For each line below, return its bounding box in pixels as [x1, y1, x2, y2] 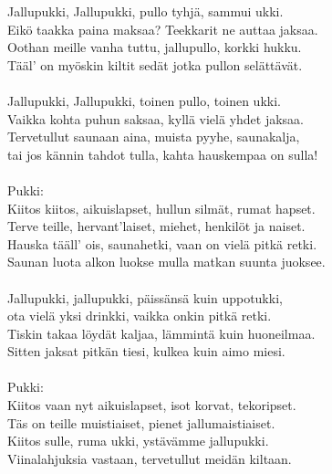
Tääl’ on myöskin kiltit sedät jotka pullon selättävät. [7, 55, 303, 74]
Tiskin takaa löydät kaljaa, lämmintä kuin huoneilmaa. [7, 323, 316, 342]
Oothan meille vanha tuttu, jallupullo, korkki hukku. [7, 37, 302, 57]
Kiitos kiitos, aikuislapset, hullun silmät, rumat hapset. [7, 198, 316, 217]
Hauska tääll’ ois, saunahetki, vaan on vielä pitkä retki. [7, 234, 317, 253]
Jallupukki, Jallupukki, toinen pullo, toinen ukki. [7, 90, 281, 110]
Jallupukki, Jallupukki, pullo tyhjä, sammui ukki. [7, 2, 284, 20]
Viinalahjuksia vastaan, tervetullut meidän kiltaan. [7, 448, 292, 468]
